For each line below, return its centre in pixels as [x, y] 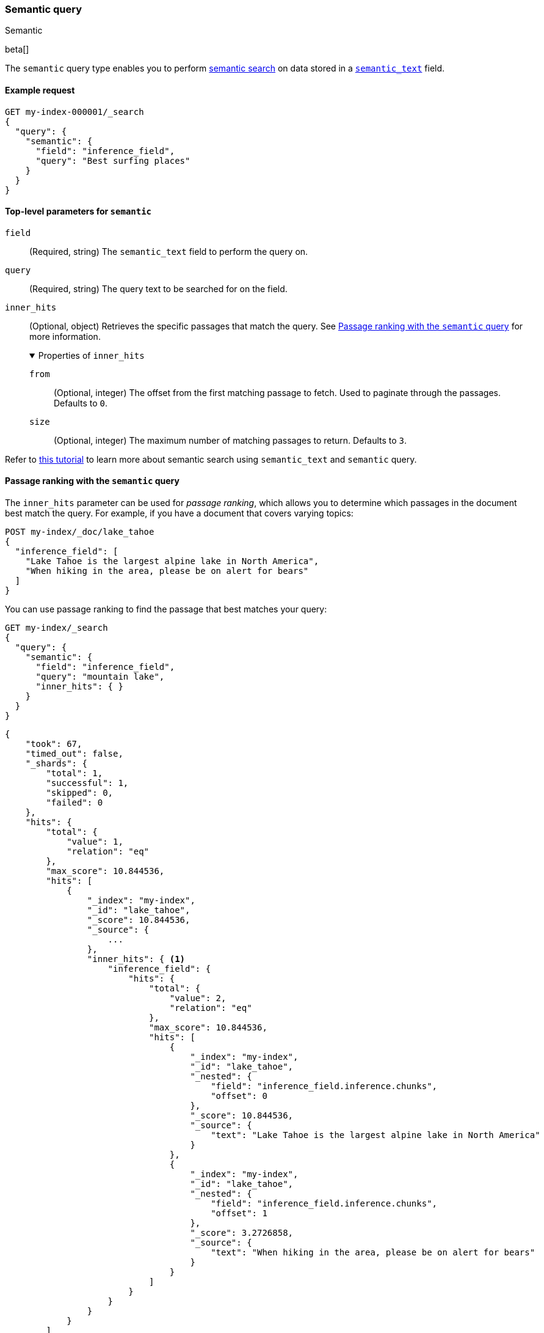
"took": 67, [54, 744]
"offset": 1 [239, 1214]
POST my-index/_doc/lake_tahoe [80, 532]
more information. [65, 336]
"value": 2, [198, 998]
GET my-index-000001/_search [74, 112]
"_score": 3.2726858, [242, 1233]
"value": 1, [95, 842]
